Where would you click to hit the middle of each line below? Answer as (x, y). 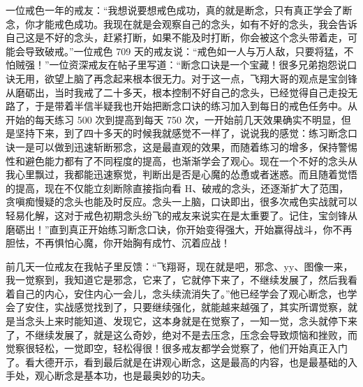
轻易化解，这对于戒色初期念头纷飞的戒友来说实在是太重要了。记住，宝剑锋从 (181, 215)
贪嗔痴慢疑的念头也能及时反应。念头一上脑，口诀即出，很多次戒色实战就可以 (181, 202)
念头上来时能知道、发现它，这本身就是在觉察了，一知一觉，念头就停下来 (191, 321)
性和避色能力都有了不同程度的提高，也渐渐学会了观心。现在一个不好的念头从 (181, 160)
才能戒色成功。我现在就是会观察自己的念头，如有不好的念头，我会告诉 (196, 23)
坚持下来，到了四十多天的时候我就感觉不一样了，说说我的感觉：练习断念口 (186, 133)
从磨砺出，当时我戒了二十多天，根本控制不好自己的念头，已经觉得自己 (167, 92)
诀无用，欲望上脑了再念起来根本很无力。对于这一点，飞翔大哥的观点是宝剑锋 (181, 78)
